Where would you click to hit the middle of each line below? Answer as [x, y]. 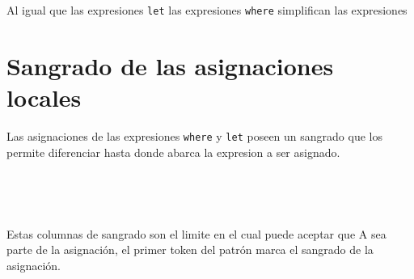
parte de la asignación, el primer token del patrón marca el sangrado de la [190, 249]
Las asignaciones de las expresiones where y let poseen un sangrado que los [194, 136]
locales [44, 97]
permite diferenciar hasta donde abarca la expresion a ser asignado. [173, 152]
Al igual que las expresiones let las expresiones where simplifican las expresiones [207, 10]
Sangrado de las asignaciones [170, 66]
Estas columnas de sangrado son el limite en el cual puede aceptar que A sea [196, 233]
